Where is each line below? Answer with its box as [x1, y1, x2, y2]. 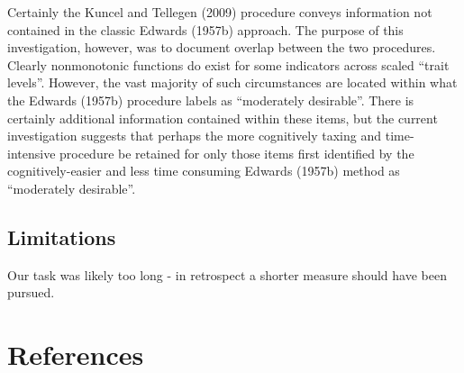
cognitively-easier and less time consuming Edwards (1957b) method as [7, 161, 400, 180]
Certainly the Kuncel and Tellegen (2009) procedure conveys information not [7, 3, 432, 21]
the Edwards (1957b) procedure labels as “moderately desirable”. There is [7, 90, 414, 109]
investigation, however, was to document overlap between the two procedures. [7, 38, 436, 57]
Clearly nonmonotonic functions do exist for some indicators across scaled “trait [7, 55, 450, 74]
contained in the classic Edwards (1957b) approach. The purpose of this [7, 20, 404, 39]
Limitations [7, 223, 116, 250]
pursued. [7, 283, 55, 302]
